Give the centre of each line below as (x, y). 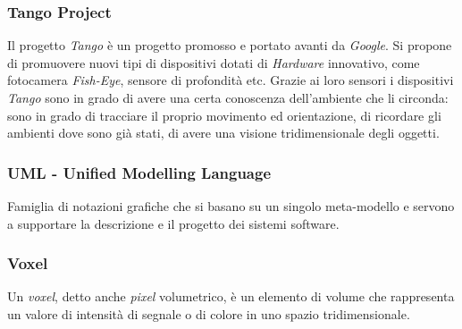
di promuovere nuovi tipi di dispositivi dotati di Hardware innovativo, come (214, 62)
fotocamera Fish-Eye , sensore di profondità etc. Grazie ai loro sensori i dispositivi (231, 80)
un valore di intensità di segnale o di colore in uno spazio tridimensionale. (209, 314)
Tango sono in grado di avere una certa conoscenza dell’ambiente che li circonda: (228, 97)
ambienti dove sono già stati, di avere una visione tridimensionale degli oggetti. (223, 133)
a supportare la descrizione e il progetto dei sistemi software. (173, 223)
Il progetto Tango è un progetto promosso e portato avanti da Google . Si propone (230, 45)
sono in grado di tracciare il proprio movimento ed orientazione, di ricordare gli (224, 115)
